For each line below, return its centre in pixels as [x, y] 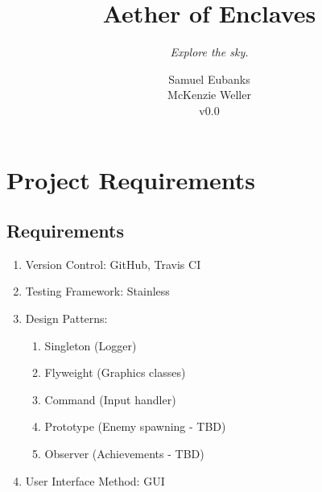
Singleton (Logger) [91, 345]
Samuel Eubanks [209, 79]
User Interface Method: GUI [95, 480]
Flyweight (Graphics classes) [115, 372]
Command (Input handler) [110, 399]
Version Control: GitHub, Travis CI [113, 264]
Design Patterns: [66, 318]
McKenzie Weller [209, 95]
